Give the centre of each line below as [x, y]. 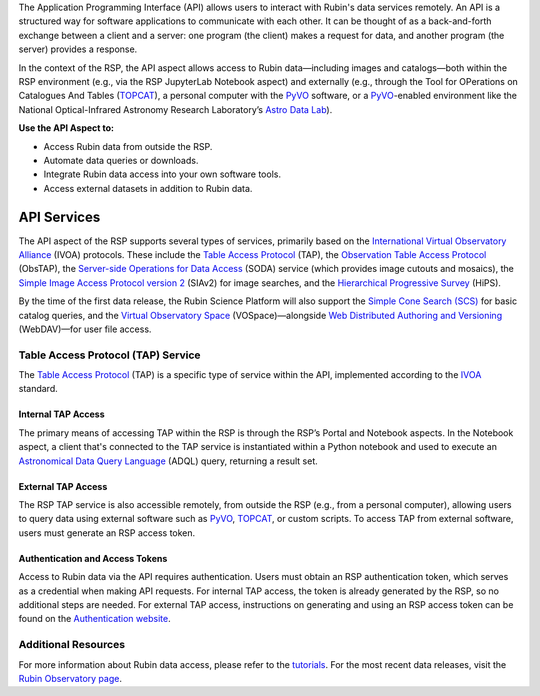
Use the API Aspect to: [66, 128]
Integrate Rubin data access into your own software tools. [162, 174]
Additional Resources [71, 645]
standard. [38, 389]
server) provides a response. [78, 49]
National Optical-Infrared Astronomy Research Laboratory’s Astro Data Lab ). [175, 109]
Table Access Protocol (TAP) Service [109, 355]
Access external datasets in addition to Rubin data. [148, 188]
